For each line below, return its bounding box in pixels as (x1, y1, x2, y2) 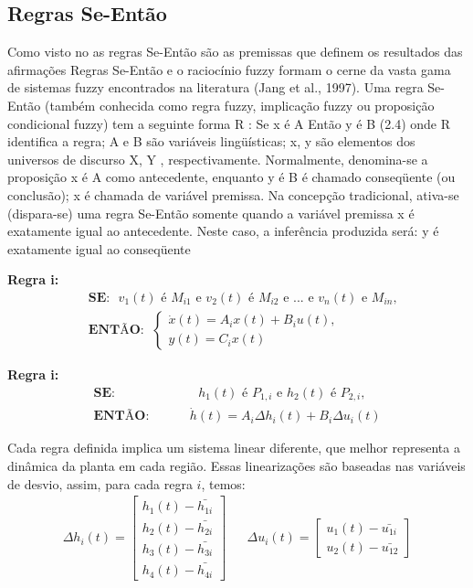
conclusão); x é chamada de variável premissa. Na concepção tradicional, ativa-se (7, 185, 459, 204)
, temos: (201, 474, 246, 493)
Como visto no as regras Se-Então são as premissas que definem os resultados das (7, 42, 463, 61)
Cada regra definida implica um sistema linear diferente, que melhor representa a (7, 438, 460, 457)
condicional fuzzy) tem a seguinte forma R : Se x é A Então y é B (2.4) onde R (7, 113, 451, 133)
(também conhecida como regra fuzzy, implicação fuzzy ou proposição (45, 95, 435, 114)
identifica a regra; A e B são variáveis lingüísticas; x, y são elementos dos (7, 132, 415, 151)
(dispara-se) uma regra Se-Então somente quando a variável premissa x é (7, 203, 415, 222)
